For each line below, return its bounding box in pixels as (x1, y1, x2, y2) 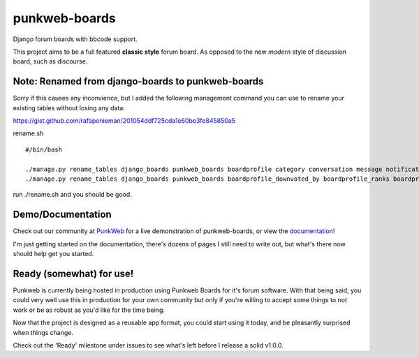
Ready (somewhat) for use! (13, 267, 134, 279)
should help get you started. (13, 250, 94, 258)
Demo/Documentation (13, 209, 112, 221)
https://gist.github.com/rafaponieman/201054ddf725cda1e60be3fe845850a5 (13, 117, 235, 125)
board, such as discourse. (13, 57, 88, 66)
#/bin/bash (25, 145, 63, 154)
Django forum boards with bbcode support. (13, 35, 138, 43)
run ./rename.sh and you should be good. (13, 191, 132, 199)
